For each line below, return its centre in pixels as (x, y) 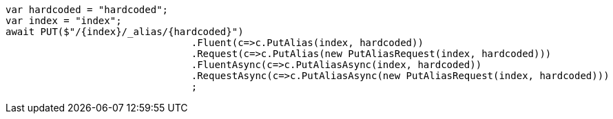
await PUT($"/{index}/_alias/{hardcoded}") (125, 32)
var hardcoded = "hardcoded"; (87, 10)
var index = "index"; (64, 21)
